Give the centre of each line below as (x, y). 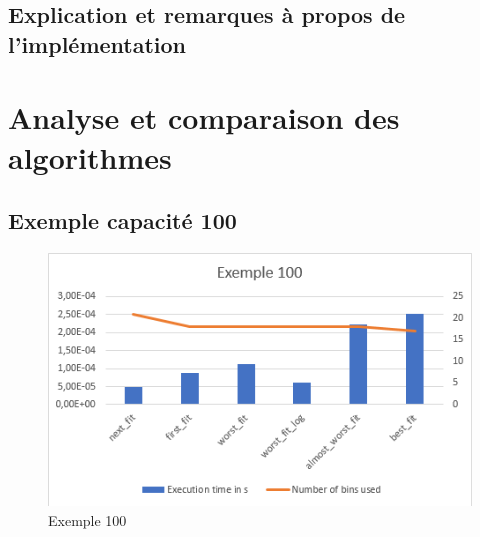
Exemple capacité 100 (122, 220)
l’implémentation (97, 43)
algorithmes (90, 156)
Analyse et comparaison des (204, 117)
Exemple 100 (87, 519)
